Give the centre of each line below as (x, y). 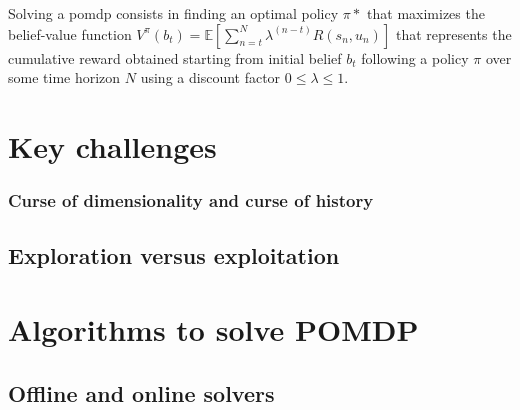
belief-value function (70, 33)
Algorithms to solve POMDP (213, 328)
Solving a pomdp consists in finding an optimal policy (173, 13)
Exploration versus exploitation (174, 255)
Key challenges (112, 145)
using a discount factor (210, 77)
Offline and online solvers (141, 392)
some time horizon (64, 77)
